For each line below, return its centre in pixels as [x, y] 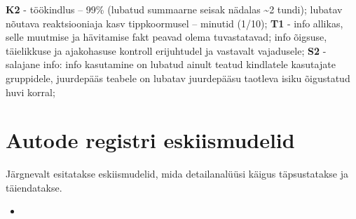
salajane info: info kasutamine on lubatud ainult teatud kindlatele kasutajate [171, 64]
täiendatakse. [34, 187]
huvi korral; [30, 92]
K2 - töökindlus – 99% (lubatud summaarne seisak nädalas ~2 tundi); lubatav [174, 9]
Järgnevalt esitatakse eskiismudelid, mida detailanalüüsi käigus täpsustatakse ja [177, 174]
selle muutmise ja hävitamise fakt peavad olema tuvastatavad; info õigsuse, [166, 37]
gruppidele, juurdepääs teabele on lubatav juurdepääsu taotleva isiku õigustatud [178, 78]
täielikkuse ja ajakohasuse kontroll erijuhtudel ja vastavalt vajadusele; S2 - [166, 50]
